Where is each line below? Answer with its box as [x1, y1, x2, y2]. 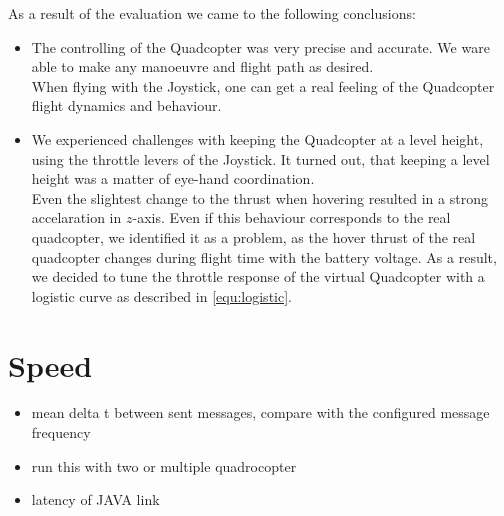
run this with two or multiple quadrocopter [31, 455, 297, 476]
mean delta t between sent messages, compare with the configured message [31, 402, 490, 423]
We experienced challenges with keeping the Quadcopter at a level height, [31, 128, 484, 149]
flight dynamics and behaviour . [31, 95, 222, 116]
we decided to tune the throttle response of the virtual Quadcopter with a [31, 266, 485, 287]
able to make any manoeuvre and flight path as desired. [31, 56, 374, 77]
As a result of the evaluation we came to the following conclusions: [8, 3, 416, 23]
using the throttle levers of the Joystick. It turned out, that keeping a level [31, 148, 490, 169]
